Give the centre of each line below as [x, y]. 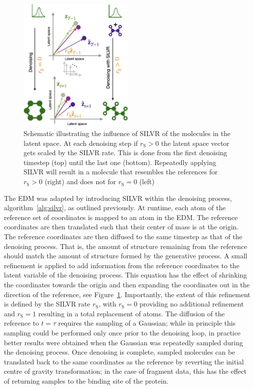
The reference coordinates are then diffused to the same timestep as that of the [123, 236]
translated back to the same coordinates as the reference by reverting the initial [124, 361]
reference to [22, 323]
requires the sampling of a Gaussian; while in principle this [147, 323]
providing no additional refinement [192, 304]
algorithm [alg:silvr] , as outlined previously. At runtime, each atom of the [115, 208]
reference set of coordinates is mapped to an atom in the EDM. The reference [121, 217]
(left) [147, 181]
